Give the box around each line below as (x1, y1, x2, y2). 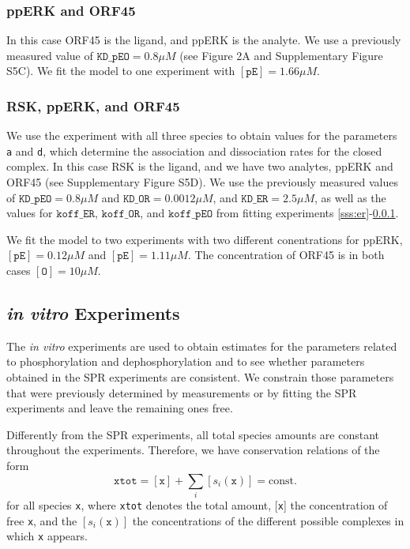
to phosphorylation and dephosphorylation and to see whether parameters (6, 353, 365, 370)
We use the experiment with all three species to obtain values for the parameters (6, 127, 397, 144)
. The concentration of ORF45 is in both (187, 246, 385, 263)
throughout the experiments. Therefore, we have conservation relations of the (6, 442, 380, 458)
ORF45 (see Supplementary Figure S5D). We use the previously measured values (6, 174, 398, 190)
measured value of (6, 47, 93, 63)
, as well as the (314, 189, 386, 205)
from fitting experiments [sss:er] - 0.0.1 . (216, 205, 399, 221)
